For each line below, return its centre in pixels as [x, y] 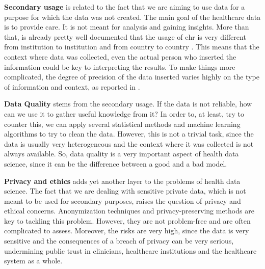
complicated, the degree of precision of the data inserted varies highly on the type [132, 77]
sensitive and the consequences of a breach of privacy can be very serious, [119, 241]
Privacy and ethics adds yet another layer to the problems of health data [122, 181]
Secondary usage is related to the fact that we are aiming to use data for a [125, 7]
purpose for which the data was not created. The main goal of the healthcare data [132, 17]
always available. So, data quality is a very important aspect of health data [122, 154]
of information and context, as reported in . [72, 86]
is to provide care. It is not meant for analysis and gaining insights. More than [127, 27]
